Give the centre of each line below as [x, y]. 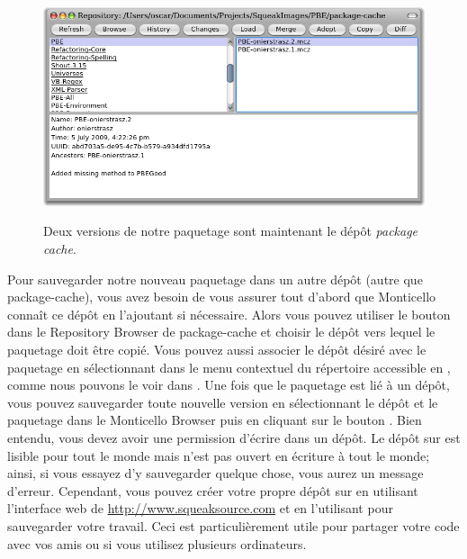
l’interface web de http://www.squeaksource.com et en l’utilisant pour [200, 508]
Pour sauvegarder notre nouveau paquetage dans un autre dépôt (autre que [215, 279]
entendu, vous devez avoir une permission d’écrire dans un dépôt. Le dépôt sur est [234, 437]
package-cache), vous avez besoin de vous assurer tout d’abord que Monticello [222, 297]
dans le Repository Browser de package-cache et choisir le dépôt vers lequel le [221, 332]
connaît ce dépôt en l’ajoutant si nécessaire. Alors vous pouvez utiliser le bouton [229, 314]
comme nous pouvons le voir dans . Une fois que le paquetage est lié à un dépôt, [229, 385]
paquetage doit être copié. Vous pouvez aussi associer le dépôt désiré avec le [217, 350]
